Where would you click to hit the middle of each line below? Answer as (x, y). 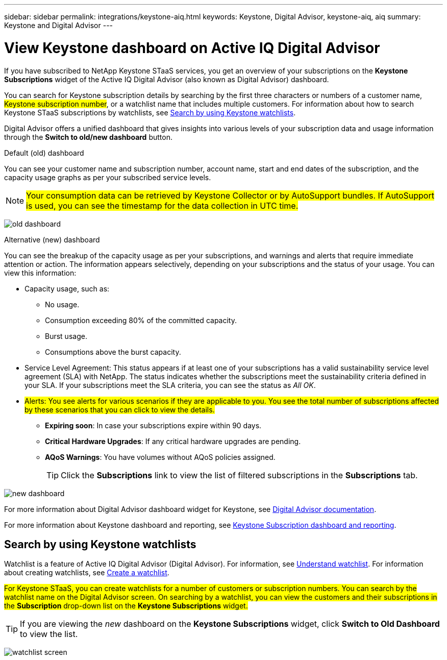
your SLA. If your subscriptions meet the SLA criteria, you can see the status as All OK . (170, 385)
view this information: (40, 273)
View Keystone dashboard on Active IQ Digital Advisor (192, 48)
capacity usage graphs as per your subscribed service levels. (108, 177)
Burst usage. (66, 336)
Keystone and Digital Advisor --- (59, 25)
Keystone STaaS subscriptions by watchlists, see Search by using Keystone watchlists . (150, 112)
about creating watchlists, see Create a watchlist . (87, 573)
